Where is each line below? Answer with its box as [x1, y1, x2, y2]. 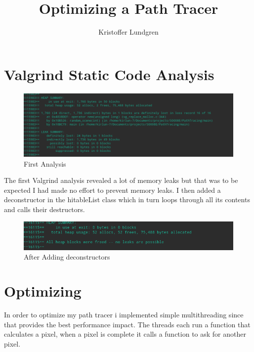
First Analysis [24, 158, 66, 169]
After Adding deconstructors [24, 252, 110, 262]
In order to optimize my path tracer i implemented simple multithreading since [4, 309, 244, 320]
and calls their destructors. [4, 204, 85, 214]
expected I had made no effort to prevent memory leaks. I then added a [4, 184, 221, 195]
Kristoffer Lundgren [98, 27, 159, 37]
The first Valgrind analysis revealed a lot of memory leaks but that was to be [4, 175, 238, 185]
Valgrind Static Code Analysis [4, 64, 214, 84]
